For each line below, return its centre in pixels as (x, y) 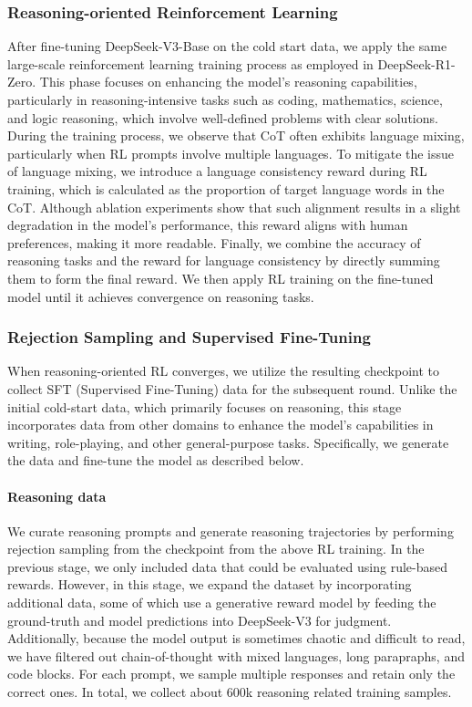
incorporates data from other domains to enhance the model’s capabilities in (221, 425)
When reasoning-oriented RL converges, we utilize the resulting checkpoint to (224, 371)
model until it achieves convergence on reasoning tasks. (161, 296)
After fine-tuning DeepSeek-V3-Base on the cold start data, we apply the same (227, 46)
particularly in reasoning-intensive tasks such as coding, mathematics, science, (225, 99)
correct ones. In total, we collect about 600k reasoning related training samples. (230, 692)
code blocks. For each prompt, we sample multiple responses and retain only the (231, 674)
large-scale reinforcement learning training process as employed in (190, 63)
